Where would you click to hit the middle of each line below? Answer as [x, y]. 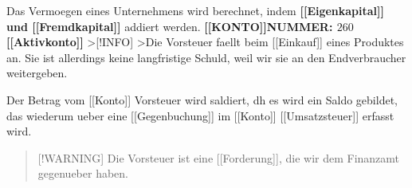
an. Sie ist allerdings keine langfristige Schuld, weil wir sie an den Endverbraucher [206, 57]
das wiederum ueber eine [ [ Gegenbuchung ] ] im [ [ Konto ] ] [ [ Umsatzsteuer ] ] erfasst [200, 115]
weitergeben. [37, 73]
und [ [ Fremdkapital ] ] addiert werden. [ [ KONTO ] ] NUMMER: [170, 26]
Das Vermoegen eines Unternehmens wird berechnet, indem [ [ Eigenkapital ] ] [196, 10]
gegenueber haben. [83, 173]
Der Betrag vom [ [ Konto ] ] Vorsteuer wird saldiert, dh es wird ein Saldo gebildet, [202, 99]
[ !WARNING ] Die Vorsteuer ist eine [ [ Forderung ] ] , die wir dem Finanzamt [219, 157]
